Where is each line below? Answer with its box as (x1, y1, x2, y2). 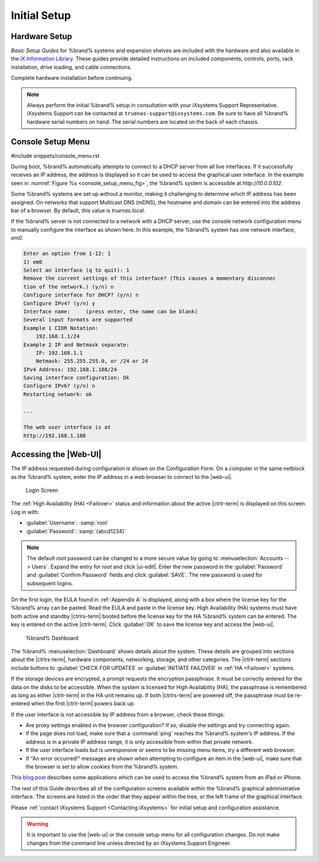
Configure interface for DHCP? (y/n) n (23, 291, 139, 299)
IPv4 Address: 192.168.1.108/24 (23, 366, 118, 372)
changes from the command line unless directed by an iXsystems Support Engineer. (27, 840, 232, 847)
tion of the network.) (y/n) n (23, 283, 115, 290)
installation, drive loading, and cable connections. (11, 63, 132, 70)
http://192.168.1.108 (23, 432, 86, 439)
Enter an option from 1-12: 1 (23, 250, 111, 257)
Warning (27, 820, 48, 827)
